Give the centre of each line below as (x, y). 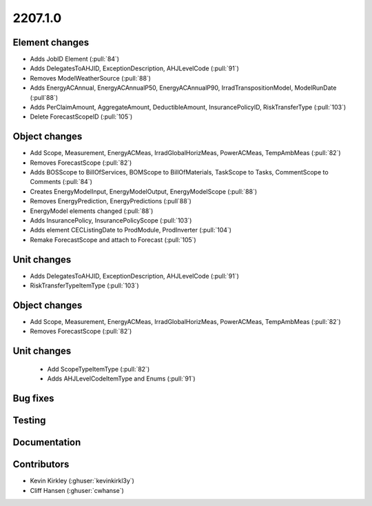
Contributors (41, 464)
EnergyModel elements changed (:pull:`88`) (92, 211)
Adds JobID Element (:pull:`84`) (75, 59)
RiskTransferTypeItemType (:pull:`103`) (84, 285)
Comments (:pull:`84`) (61, 182)
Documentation (47, 442)
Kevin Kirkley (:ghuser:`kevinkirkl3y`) (82, 481)
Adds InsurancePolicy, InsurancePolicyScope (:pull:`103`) (111, 221)
